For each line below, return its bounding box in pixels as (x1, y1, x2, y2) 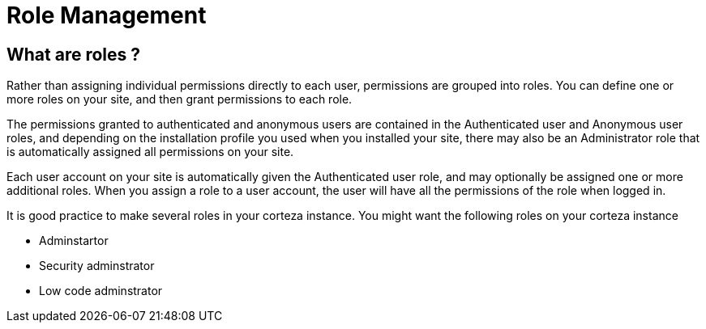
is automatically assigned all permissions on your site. (6, 145, 294, 159)
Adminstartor (39, 234, 109, 248)
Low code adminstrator (39, 284, 163, 298)
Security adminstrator (39, 259, 155, 273)
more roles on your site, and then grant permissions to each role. (6, 92, 353, 107)
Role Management (6, 2, 207, 29)
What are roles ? (6, 44, 141, 65)
